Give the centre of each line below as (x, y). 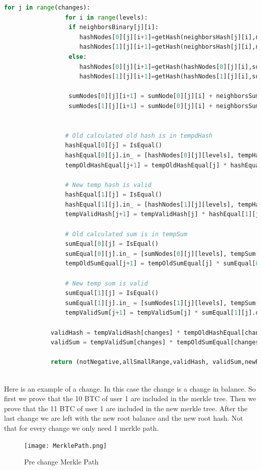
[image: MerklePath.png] (66, 446)
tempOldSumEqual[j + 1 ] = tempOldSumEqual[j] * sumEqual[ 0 (162, 264)
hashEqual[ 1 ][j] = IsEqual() (114, 195)
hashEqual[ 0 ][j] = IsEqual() (114, 146)
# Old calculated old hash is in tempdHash (139, 135)
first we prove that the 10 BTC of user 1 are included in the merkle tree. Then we (130, 398)
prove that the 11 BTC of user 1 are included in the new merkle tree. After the (126, 408)
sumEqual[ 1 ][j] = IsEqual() (112, 293)
